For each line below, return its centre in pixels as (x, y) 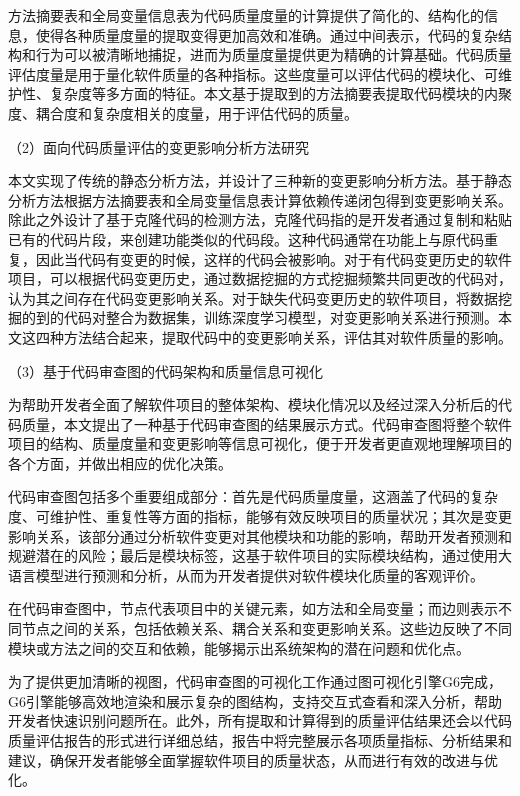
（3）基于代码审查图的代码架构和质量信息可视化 (165, 370)
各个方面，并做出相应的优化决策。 (120, 462)
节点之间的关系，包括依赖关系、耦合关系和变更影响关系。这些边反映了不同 (266, 628)
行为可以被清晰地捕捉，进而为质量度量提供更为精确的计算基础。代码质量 (273, 54)
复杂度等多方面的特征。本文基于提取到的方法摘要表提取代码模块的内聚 (280, 93)
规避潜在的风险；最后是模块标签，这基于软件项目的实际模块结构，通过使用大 (260, 555)
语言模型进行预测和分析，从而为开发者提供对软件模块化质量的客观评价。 (246, 574)
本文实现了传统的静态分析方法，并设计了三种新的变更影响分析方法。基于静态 (260, 180)
